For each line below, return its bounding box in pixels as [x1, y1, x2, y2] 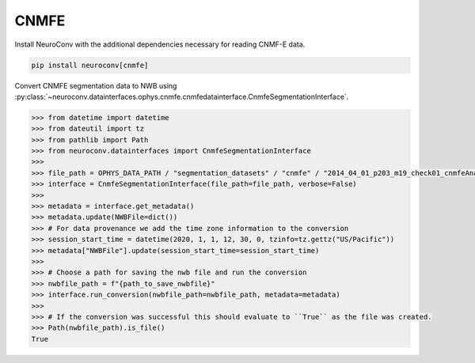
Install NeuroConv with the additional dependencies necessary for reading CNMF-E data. [14, 40, 306, 49]
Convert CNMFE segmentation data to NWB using [14, 81, 177, 90]
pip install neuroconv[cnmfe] [31, 60, 149, 70]
